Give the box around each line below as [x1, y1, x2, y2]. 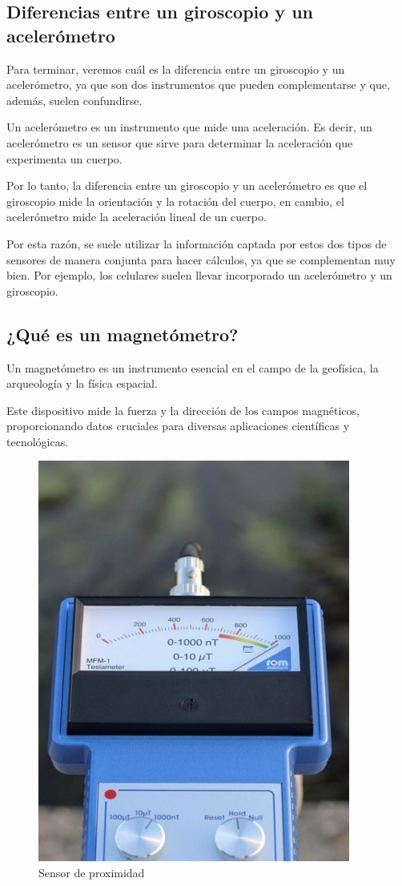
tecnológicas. [6, 433, 69, 449]
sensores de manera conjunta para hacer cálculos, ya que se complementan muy [6, 251, 396, 268]
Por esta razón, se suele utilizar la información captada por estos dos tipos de [6, 235, 387, 252]
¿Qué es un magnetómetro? [6, 321, 239, 346]
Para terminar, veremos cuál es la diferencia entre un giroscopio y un [6, 60, 345, 77]
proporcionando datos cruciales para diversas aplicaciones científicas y [6, 417, 350, 434]
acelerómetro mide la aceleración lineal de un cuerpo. [6, 208, 267, 225]
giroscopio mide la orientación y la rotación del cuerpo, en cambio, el [6, 192, 344, 209]
